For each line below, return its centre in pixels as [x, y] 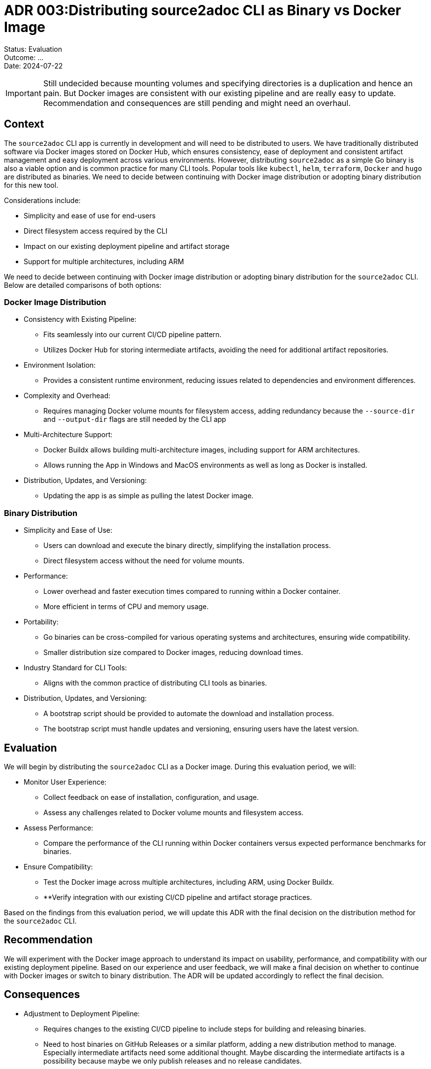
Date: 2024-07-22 [33, 66]
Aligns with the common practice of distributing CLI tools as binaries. [155, 683]
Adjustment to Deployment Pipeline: [82, 1013]
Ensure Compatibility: [58, 866]
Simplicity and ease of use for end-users [90, 215]
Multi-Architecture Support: [68, 435]
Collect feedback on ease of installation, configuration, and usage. [151, 797]
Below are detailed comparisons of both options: [83, 285]
